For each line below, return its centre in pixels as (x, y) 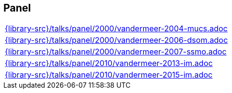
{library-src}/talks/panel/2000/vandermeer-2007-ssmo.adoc (116, 52)
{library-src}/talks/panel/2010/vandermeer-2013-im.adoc (109, 63)
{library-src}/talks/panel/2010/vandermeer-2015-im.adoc (109, 75)
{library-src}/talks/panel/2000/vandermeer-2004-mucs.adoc (116, 29)
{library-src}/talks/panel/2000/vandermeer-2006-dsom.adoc (116, 40)
